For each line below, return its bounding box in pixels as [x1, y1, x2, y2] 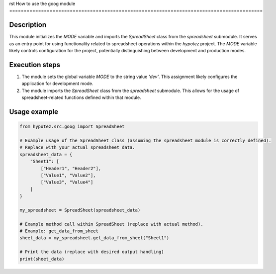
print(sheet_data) [19, 256, 65, 262]
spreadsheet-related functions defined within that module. [21, 94, 141, 100]
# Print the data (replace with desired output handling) [19, 249, 164, 255]
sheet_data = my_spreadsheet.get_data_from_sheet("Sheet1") [19, 235, 170, 241]
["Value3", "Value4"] [40, 180, 93, 185]
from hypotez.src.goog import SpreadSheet [19, 124, 125, 129]
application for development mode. [21, 81, 93, 87]
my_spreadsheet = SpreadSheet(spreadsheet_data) [19, 207, 141, 213]
